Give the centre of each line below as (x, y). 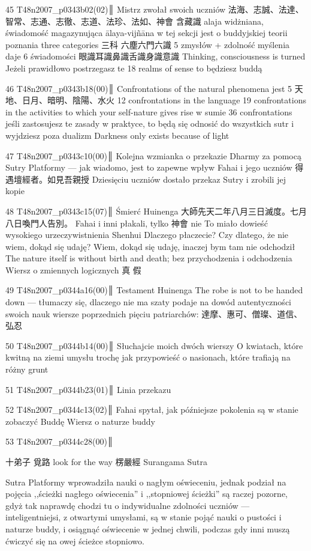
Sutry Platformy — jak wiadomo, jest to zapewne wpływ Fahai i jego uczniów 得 (155, 167)
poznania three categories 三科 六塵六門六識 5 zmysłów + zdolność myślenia (148, 44)
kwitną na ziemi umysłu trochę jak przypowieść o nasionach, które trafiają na (148, 357)
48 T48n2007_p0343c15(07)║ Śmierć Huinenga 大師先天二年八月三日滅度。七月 (156, 211)
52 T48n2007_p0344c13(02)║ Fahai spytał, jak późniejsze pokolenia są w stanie (152, 409)
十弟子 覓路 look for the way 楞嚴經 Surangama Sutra (106, 461)
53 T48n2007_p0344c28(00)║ (59, 441)
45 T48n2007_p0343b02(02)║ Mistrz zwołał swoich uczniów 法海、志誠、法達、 (155, 9)
